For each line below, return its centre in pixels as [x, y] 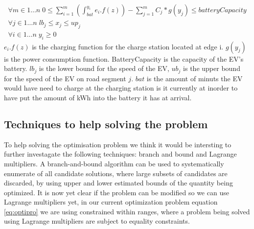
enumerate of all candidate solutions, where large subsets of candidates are [116, 173]
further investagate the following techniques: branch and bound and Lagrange [120, 154]
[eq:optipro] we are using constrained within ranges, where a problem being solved [127, 211]
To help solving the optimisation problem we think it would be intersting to [118, 144]
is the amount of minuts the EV [195, 78]
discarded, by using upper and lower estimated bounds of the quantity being [118, 183]
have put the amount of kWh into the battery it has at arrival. [98, 97]
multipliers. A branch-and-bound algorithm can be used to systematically [114, 163]
